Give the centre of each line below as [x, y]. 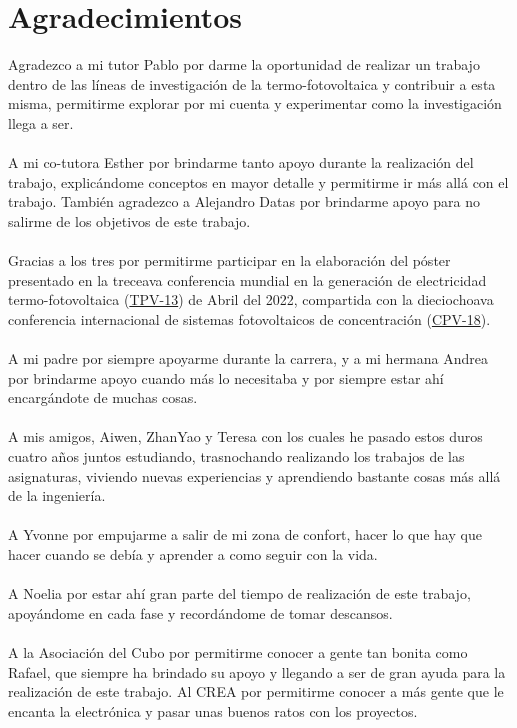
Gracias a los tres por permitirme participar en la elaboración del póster [229, 260]
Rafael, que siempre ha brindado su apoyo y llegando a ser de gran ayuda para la [257, 671]
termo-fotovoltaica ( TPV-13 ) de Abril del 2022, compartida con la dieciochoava [251, 299]
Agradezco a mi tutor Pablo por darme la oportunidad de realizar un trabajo [244, 64]
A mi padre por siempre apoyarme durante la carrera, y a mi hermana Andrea [248, 358]
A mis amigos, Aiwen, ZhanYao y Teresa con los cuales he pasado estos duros [245, 436]
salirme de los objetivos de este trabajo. [129, 220]
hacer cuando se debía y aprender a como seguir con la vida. [193, 553]
